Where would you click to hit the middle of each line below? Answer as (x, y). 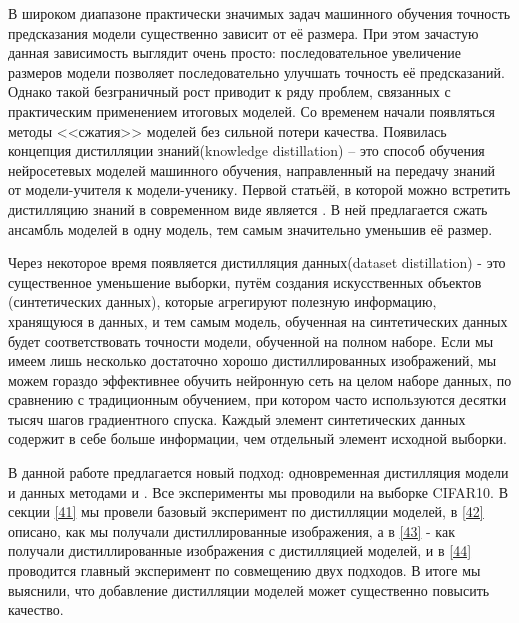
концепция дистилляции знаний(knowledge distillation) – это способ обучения (246, 150)
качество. (36, 609)
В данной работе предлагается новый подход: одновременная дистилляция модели (258, 472)
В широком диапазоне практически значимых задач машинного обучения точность (259, 13)
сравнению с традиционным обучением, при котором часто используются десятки (257, 399)
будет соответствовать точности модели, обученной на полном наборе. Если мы (251, 340)
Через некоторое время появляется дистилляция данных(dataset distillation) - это (257, 262)
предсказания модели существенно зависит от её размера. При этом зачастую (243, 32)
